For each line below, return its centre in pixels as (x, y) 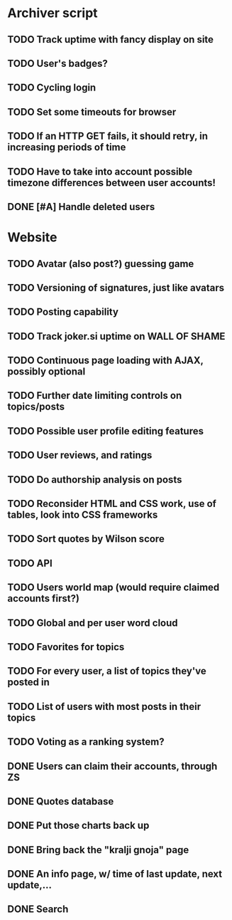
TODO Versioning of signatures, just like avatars (116, 287)
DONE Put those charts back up (78, 826)
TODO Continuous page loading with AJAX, (105, 361)
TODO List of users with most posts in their (104, 706)
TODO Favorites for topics (66, 647)
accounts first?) (44, 598)
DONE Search (38, 909)
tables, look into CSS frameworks (83, 515)
